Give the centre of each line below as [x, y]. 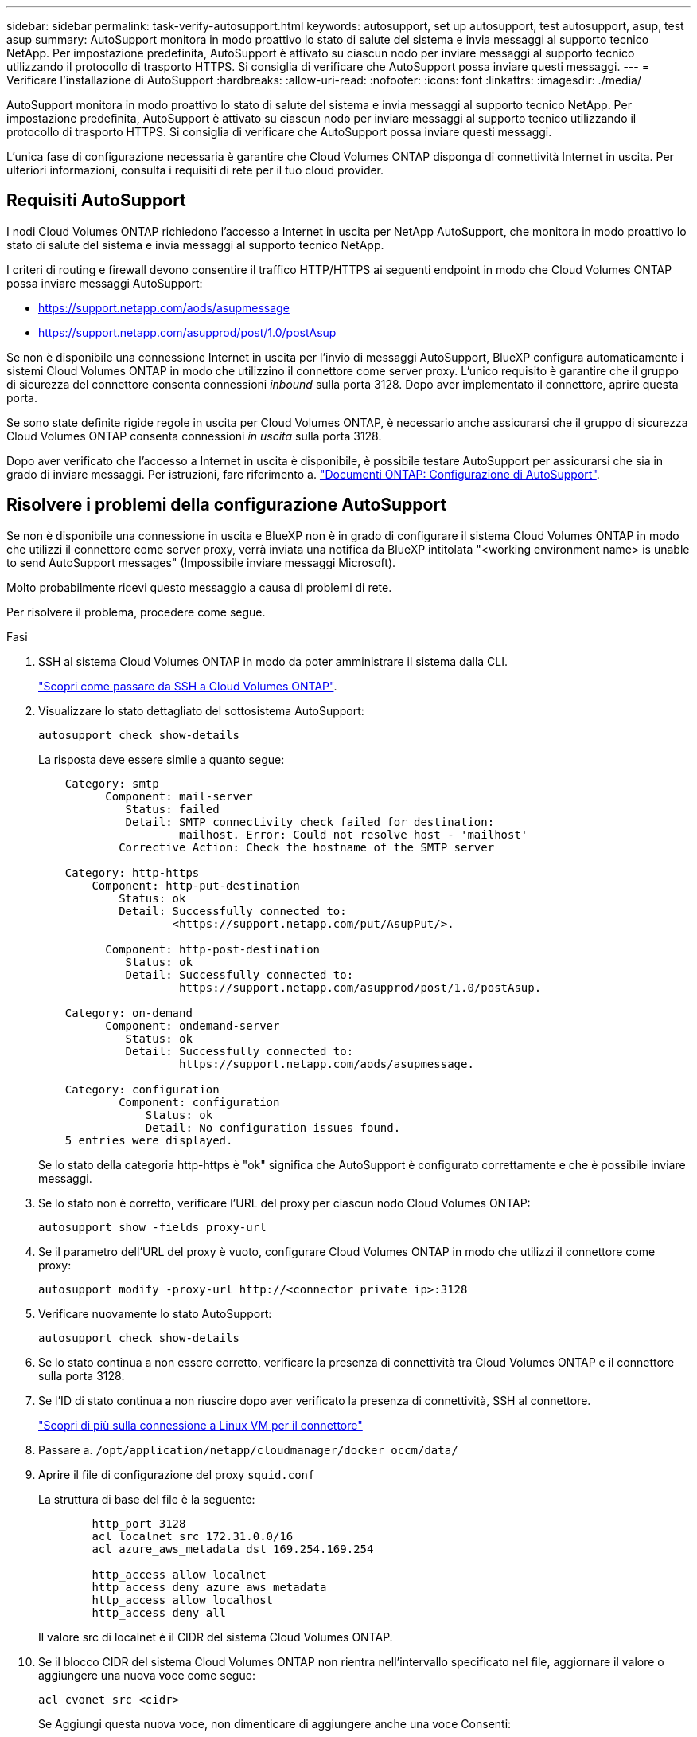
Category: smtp [112, 783]
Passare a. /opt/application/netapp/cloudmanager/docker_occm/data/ [248, 1449]
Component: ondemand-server [193, 1025]
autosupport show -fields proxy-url [152, 1227]
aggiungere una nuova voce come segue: [147, 1675]
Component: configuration [199, 1102]
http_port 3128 [139, 1523]
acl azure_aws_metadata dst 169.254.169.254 [233, 1549]
